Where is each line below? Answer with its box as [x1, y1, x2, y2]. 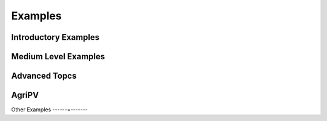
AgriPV [11, 90, 39, 100]
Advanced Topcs [11, 71, 77, 81]
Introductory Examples [11, 32, 100, 42]
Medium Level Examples [11, 51, 105, 62]
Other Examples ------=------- [11, 106, 88, 113]
